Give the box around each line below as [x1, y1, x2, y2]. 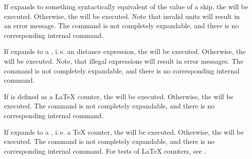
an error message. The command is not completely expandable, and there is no [4, 20, 239, 31]
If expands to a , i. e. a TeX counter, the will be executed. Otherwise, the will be [4, 126, 244, 137]
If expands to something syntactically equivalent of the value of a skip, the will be [4, 1, 248, 11]
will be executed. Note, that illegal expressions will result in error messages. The [4, 55, 244, 66]
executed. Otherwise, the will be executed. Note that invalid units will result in [4, 11, 240, 21]
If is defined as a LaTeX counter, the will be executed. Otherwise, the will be [4, 91, 234, 101]
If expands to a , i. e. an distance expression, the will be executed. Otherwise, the [4, 46, 246, 56]
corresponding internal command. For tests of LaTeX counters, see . [4, 145, 206, 156]
